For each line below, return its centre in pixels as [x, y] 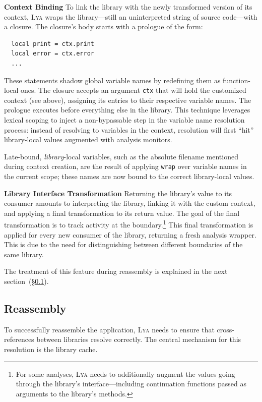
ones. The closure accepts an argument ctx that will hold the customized [134, 90]
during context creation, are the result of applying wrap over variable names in [125, 166]
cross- [225, 329]
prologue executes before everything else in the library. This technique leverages [127, 110]
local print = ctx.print [53, 44]
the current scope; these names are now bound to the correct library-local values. [129, 176]
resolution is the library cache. [51, 349]
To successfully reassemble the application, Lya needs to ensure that [109, 329]
